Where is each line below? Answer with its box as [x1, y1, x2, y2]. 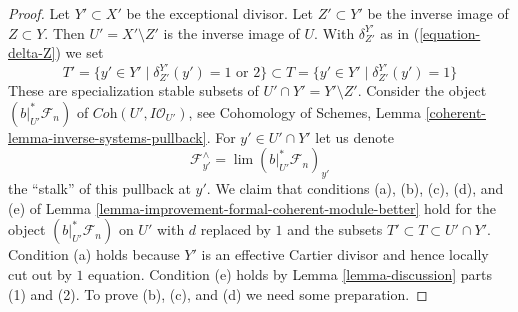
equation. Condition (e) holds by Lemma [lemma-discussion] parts [88, 264, 493, 285]
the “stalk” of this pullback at [8, 178, 191, 199]
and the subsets [287, 219, 383, 240]
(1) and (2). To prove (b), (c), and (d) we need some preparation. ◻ [8, 283, 428, 304]
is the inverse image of [163, 22, 300, 43]
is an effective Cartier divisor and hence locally [201, 244, 489, 265]
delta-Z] [8, 42, 56, 63]
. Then [44, 22, 85, 43]
